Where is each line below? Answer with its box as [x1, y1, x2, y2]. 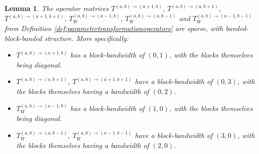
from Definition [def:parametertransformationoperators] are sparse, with [4, 23, 224, 33]
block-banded [4, 32, 42, 43]
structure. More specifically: [44, 32, 129, 43]
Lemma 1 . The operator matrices [4, 3, 109, 13]
